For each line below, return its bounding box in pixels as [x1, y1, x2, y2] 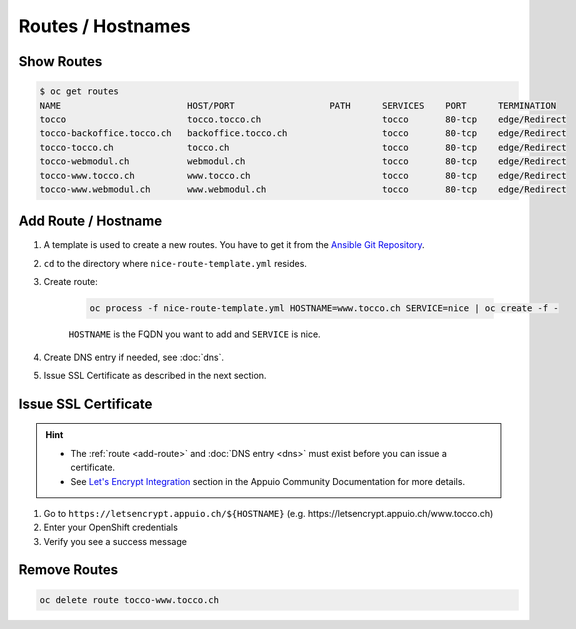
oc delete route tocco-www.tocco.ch [39, 594, 220, 605]
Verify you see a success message [43, 535, 187, 547]
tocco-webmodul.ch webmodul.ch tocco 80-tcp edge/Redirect [39, 156, 567, 167]
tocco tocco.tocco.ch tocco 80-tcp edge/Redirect [39, 113, 567, 125]
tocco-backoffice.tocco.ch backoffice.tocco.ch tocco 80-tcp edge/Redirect [39, 128, 567, 139]
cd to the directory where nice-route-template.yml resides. [43, 257, 307, 269]
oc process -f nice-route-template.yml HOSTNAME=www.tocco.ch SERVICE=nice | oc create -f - [89, 303, 559, 314]
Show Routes [18, 53, 103, 70]
